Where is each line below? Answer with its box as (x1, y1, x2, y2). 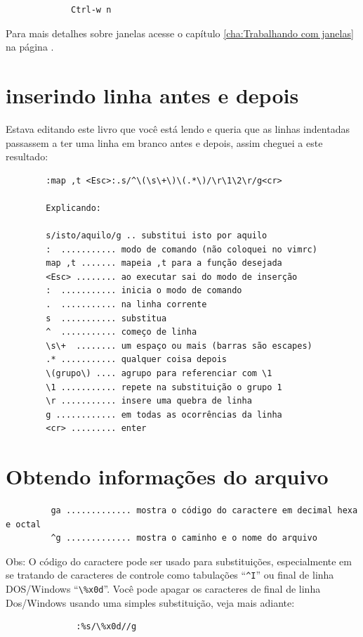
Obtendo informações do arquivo (6, 462, 329, 491)
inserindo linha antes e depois (6, 80, 299, 109)
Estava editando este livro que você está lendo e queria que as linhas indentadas (6, 121, 350, 136)
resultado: (6, 149, 48, 164)
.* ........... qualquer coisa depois (46, 354, 227, 365)
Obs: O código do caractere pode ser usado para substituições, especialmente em (6, 553, 352, 568)
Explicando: (46, 202, 102, 213)
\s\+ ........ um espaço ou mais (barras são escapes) (46, 340, 312, 351)
